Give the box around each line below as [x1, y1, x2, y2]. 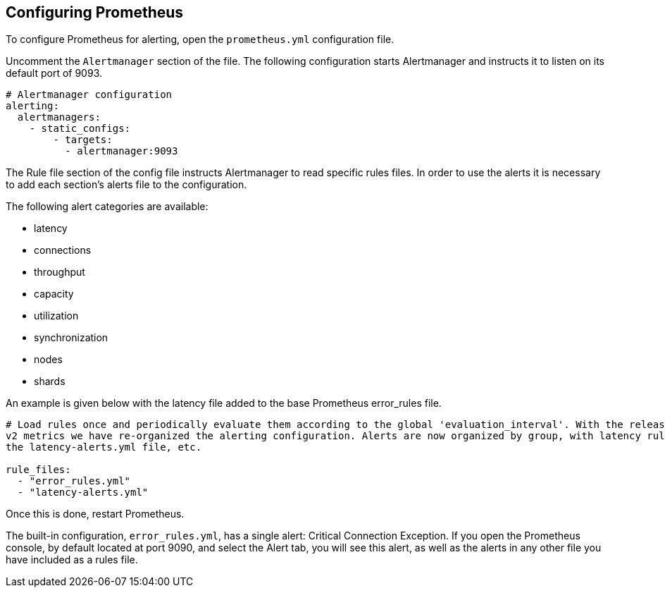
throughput [34, 266, 85, 279]
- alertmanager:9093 [65, 145, 178, 157]
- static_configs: [29, 123, 131, 135]
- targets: [53, 134, 113, 146]
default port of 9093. [6, 67, 102, 80]
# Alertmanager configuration [6, 89, 173, 101]
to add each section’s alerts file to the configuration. [6, 178, 247, 191]
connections [34, 244, 92, 257]
